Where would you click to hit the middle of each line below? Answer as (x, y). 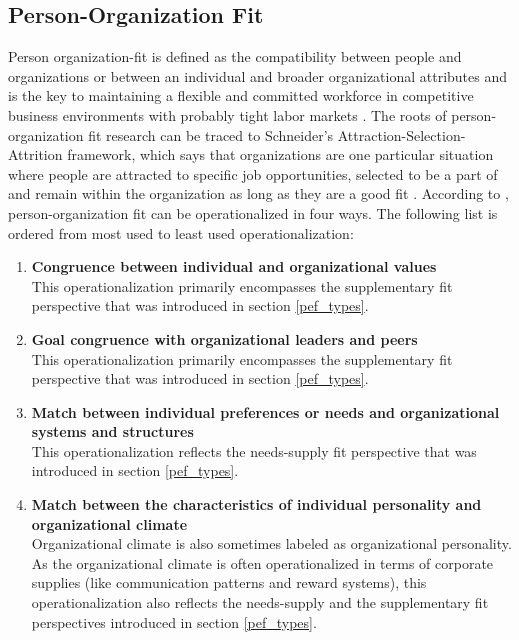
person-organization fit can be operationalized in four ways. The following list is (253, 212)
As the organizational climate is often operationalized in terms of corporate (262, 562)
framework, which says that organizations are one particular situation (280, 154)
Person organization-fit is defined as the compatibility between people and (235, 56)
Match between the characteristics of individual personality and (256, 504)
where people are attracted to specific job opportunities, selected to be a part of (253, 173)
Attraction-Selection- (401, 134)
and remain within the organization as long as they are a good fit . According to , (258, 193)
